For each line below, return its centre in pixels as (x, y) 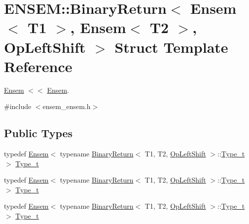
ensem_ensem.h (67, 106)
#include (18, 106)
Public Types (38, 133)
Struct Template (171, 47)
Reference (38, 66)
